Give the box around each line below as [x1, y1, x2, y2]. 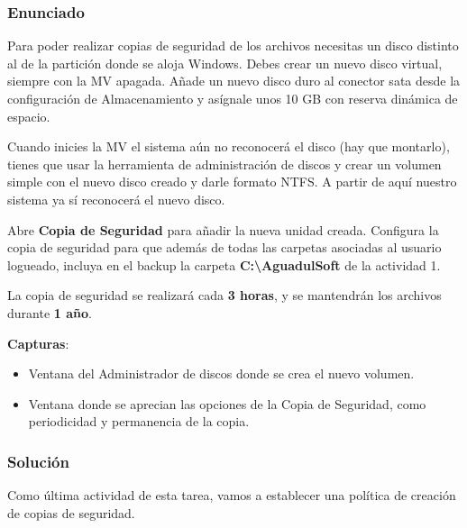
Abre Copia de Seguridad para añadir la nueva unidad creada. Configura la [7, 220, 439, 239]
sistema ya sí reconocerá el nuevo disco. [7, 189, 225, 208]
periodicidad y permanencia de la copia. [28, 412, 250, 431]
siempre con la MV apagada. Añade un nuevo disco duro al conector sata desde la [7, 71, 461, 90]
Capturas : [7, 333, 69, 352]
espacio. [7, 106, 50, 125]
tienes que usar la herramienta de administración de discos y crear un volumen [7, 154, 442, 173]
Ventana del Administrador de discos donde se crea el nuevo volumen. [28, 364, 415, 383]
